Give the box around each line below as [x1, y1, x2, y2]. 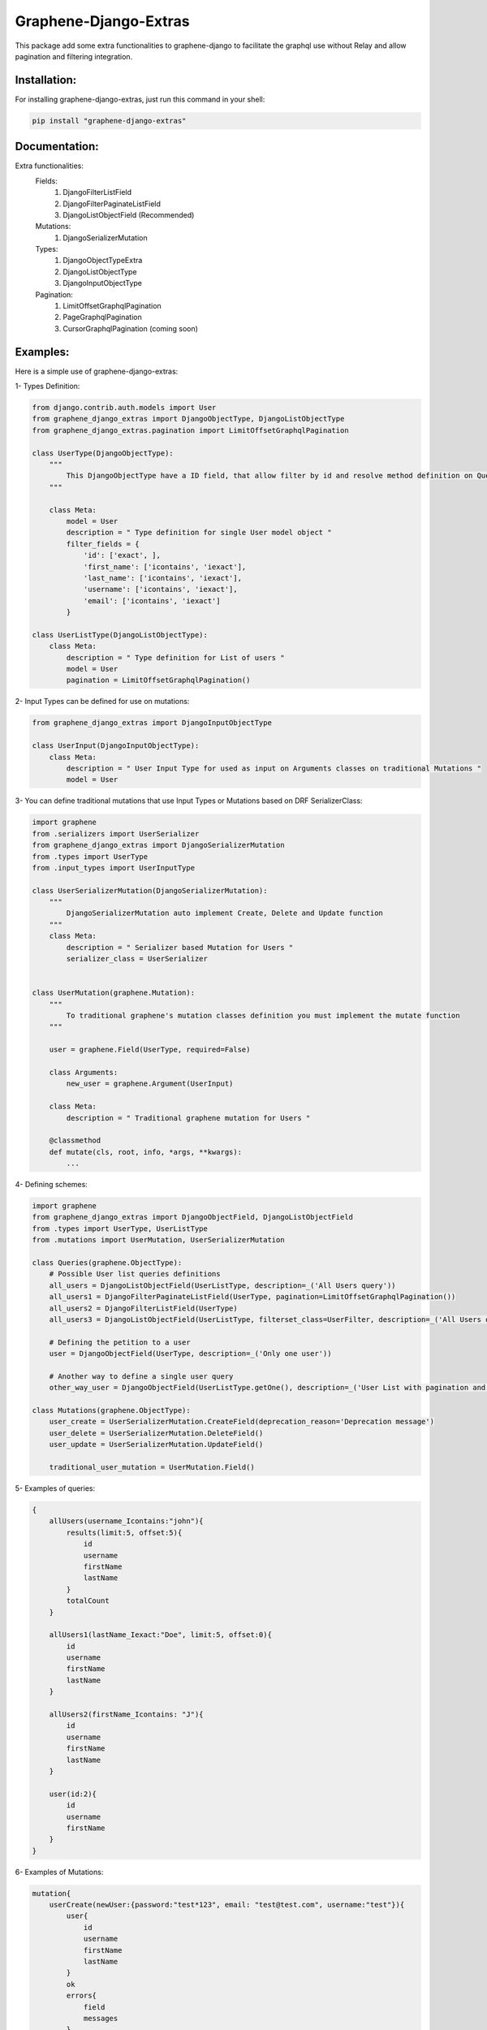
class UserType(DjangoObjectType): [32, 448, 174, 458]
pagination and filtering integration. [15, 51, 133, 61]
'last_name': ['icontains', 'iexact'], [83, 573, 243, 582]
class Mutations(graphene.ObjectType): [32, 1406, 191, 1415]
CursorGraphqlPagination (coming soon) [62, 323, 199, 333]
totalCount [66, 1596, 110, 1605]
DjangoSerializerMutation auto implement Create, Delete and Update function [66, 909, 383, 918]
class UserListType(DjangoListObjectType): [32, 630, 209, 639]
